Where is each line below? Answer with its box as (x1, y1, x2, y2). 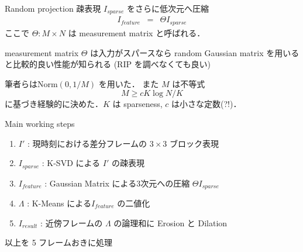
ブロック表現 (170, 137, 219, 149)
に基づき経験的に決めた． (5, 98, 103, 110)
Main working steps (5, 117, 75, 129)
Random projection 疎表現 (5, 2, 101, 14)
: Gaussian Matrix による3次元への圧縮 (44, 177, 190, 189)
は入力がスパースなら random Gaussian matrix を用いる (90, 46, 299, 58)
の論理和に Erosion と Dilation (113, 216, 228, 229)
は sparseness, (112, 98, 163, 110)
